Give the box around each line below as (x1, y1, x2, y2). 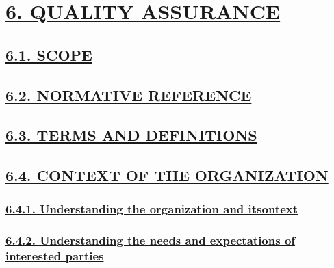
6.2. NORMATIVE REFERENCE (5, 84, 252, 105)
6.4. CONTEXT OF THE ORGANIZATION (5, 165, 329, 186)
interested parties (5, 247, 104, 265)
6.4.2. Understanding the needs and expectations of (5, 232, 296, 249)
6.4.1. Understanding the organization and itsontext (5, 200, 298, 217)
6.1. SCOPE (5, 44, 92, 65)
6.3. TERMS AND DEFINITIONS (5, 124, 257, 146)
